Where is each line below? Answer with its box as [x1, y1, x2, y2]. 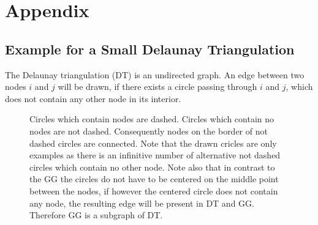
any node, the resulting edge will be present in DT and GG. [29, 196, 254, 209]
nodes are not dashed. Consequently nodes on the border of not [29, 124, 268, 137]
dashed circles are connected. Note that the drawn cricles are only [29, 136, 277, 149]
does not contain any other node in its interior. [5, 92, 181, 105]
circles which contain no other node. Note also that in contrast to [29, 160, 275, 173]
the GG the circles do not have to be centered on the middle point [29, 172, 279, 185]
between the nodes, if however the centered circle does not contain [29, 184, 278, 197]
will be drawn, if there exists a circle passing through [58, 80, 257, 93]
